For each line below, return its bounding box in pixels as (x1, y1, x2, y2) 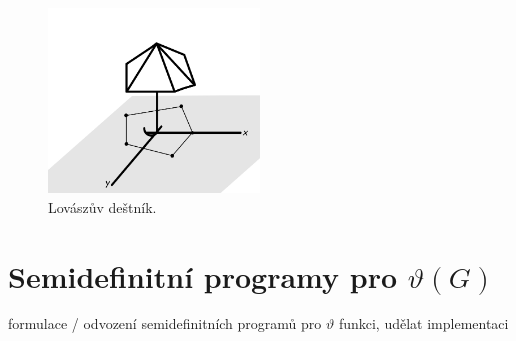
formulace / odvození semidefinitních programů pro (8, 313, 322, 334)
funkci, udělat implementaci (338, 313, 509, 334)
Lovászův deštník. (48, 196, 157, 217)
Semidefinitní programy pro (8, 255, 398, 296)
